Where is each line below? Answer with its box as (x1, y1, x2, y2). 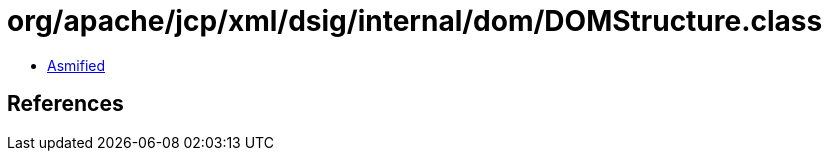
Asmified (47, 56, 106, 74)
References (7, 91, 124, 117)
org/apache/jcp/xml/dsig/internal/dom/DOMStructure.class (7, 4, 823, 38)
